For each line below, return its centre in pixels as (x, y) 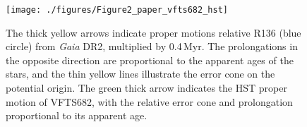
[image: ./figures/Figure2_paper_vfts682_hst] (117, 10)
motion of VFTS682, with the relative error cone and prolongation (149, 101)
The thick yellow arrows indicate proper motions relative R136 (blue (153, 32)
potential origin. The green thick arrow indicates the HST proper (146, 88)
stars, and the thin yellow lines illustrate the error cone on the (140, 74)
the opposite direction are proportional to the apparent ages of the (150, 60)
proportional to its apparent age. (77, 115)
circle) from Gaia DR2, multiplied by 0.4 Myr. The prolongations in (152, 46)
